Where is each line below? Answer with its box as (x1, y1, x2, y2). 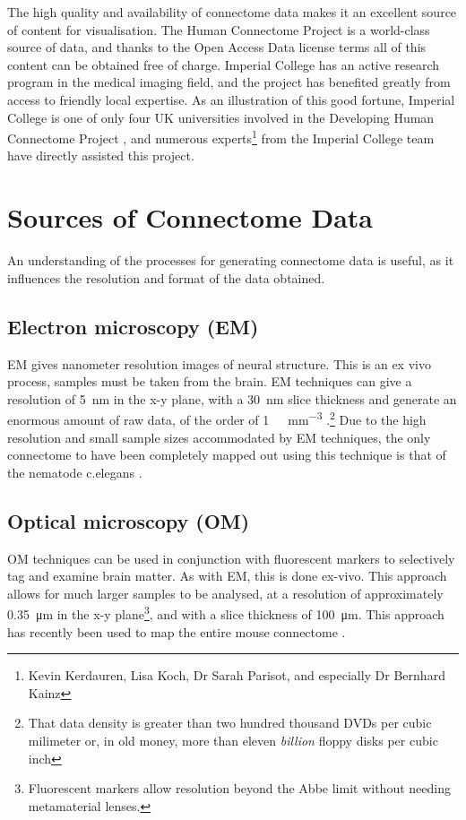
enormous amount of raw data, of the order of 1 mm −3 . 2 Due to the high (7, 408, 427, 428)
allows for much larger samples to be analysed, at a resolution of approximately (7, 583, 444, 602)
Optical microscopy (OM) (7, 506, 250, 534)
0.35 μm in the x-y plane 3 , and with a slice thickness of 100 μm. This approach (7, 602, 444, 623)
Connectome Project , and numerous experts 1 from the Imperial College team (7, 126, 435, 147)
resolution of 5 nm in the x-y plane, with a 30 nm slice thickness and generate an (7, 389, 457, 408)
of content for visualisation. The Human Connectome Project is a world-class (7, 20, 430, 39)
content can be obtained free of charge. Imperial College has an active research (7, 55, 440, 73)
